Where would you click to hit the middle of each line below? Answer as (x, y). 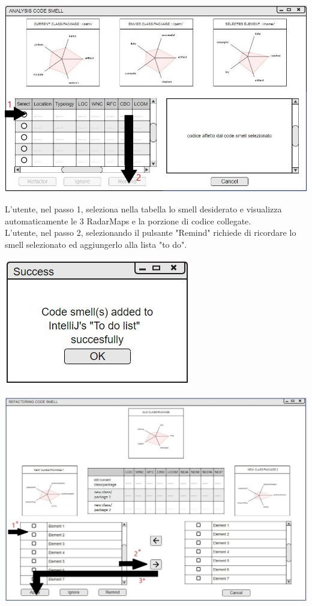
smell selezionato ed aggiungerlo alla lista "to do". (96, 244)
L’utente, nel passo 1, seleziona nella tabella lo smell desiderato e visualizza (143, 208)
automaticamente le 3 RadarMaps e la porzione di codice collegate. (128, 220)
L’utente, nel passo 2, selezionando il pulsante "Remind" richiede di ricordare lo (151, 232)
